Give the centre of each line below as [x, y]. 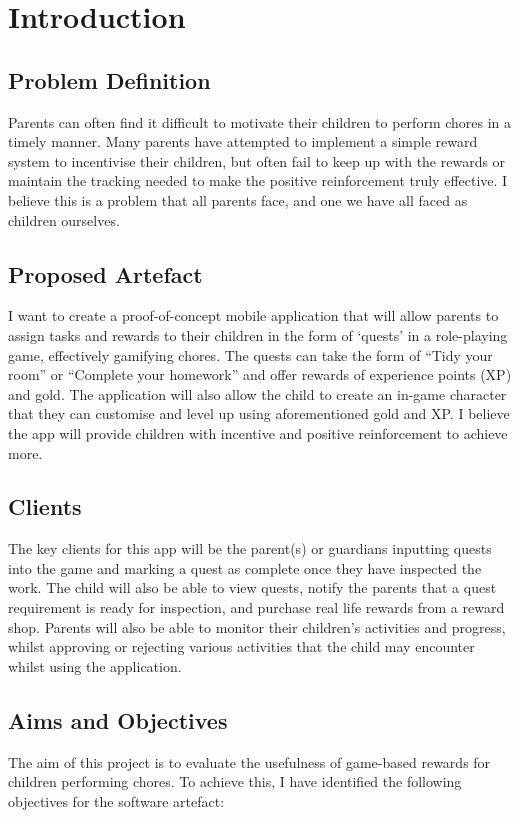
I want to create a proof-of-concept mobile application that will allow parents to [253, 315]
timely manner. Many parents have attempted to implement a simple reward [243, 141]
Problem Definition [109, 79]
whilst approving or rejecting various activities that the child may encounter [241, 646]
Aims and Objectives [118, 719]
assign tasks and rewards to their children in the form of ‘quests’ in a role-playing [258, 334]
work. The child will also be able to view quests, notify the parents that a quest [252, 587]
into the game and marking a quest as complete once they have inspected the [245, 567]
